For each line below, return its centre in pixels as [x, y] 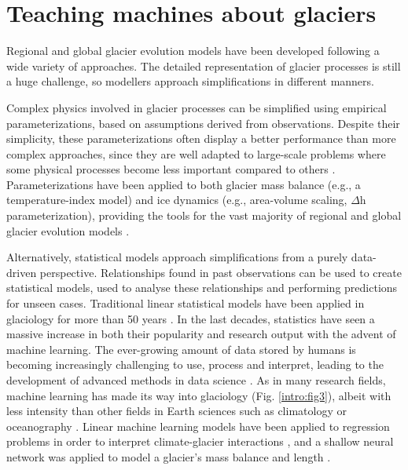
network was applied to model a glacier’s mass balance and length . [169, 456]
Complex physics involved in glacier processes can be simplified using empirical [197, 107]
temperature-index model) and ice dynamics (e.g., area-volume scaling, [177, 200]
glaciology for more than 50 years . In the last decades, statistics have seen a [191, 318]
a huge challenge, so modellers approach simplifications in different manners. [190, 81]
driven [22, 272]
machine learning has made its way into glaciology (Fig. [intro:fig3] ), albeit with [199, 395]
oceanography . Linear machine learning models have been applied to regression [198, 426]
